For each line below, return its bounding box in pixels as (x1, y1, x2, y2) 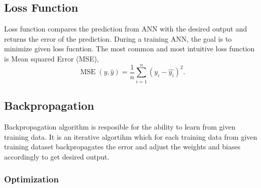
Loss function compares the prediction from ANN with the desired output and (4, 23, 247, 34)
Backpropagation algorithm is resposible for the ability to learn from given (4, 121, 236, 132)
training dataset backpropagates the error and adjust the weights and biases (4, 141, 241, 152)
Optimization (4, 173, 59, 185)
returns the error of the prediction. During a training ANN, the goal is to (4, 33, 232, 44)
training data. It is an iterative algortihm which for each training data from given (4, 131, 257, 142)
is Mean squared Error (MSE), (4, 53, 99, 64)
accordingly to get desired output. (4, 151, 109, 162)
